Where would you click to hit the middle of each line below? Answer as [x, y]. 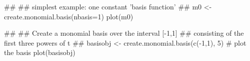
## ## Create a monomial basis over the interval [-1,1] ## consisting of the [124, 33]
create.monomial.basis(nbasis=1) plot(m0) [69, 16]
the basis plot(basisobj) [40, 52]
